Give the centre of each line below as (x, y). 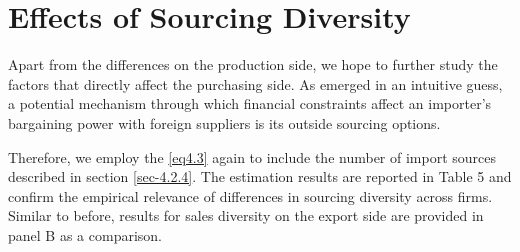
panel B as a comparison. (85, 234)
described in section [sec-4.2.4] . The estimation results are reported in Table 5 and (260, 176)
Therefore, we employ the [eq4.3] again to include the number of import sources (252, 156)
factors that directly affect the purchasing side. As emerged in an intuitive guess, (255, 83)
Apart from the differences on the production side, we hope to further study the (253, 64)
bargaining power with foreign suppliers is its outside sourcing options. (224, 122)
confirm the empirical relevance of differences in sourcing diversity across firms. (250, 195)
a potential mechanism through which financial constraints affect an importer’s (250, 103)
